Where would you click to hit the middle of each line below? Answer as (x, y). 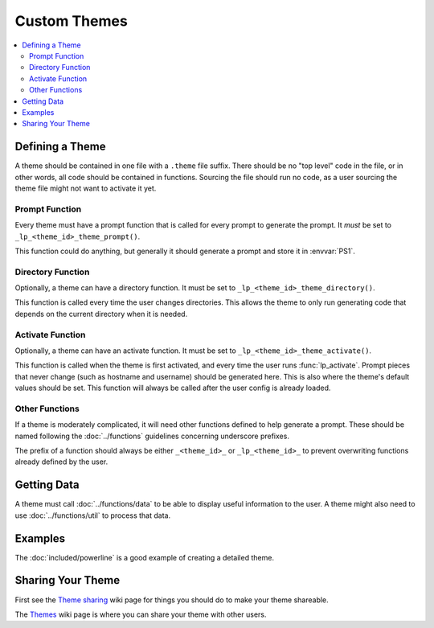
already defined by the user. (61, 462)
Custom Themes (71, 21)
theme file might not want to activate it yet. (86, 188)
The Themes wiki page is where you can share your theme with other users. (141, 614)
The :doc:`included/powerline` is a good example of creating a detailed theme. (145, 557)
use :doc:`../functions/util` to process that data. (93, 515)
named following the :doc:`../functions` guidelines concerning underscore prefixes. (152, 436)
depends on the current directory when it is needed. (101, 314)
